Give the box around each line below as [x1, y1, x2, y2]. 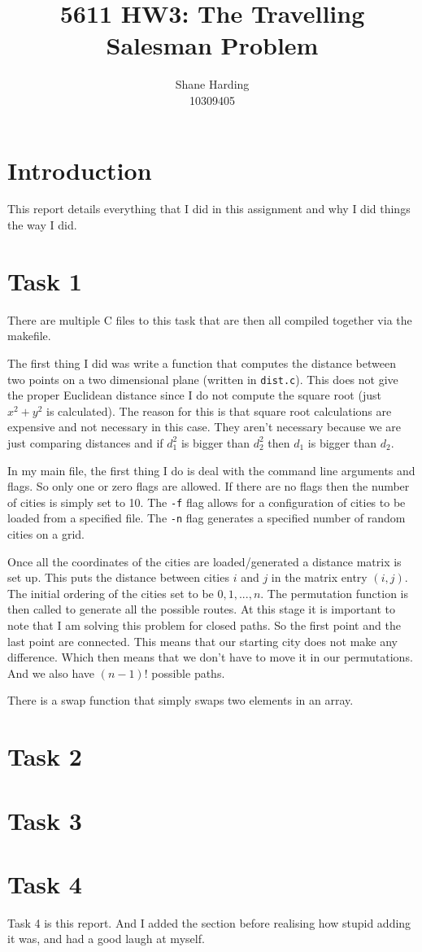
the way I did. [7, 216, 77, 234]
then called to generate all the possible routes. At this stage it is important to [7, 600, 395, 618]
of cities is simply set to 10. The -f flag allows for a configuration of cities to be [7, 493, 406, 510]
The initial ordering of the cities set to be [7, 584, 214, 601]
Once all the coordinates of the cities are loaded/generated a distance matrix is [7, 552, 402, 570]
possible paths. [151, 664, 225, 681]
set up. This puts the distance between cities [7, 569, 229, 586]
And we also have [7, 664, 95, 681]
